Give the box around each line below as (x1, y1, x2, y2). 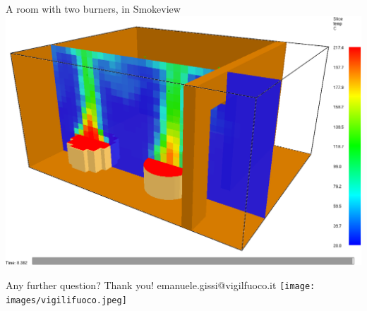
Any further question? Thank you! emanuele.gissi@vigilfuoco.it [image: (6, 278, 315, 293)
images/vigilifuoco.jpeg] (6, 295, 127, 305)
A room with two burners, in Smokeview (6, 1, 181, 16)
